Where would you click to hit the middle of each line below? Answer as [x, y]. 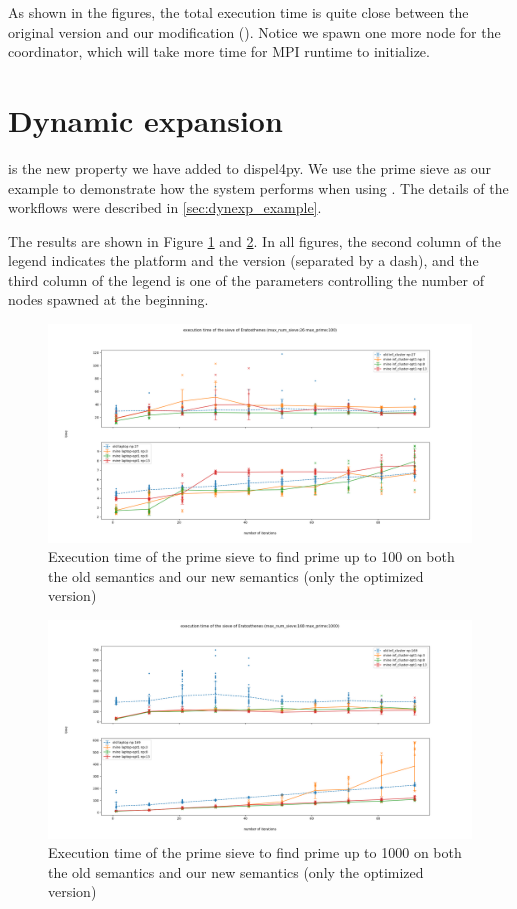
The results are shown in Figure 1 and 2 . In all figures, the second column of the [255, 240]
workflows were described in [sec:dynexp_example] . [165, 207]
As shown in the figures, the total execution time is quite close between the [238, 12]
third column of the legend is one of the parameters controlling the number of [246, 279]
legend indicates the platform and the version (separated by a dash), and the [243, 260]
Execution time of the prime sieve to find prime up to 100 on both [251, 556]
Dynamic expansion [145, 119]
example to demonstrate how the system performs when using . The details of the [258, 187]
